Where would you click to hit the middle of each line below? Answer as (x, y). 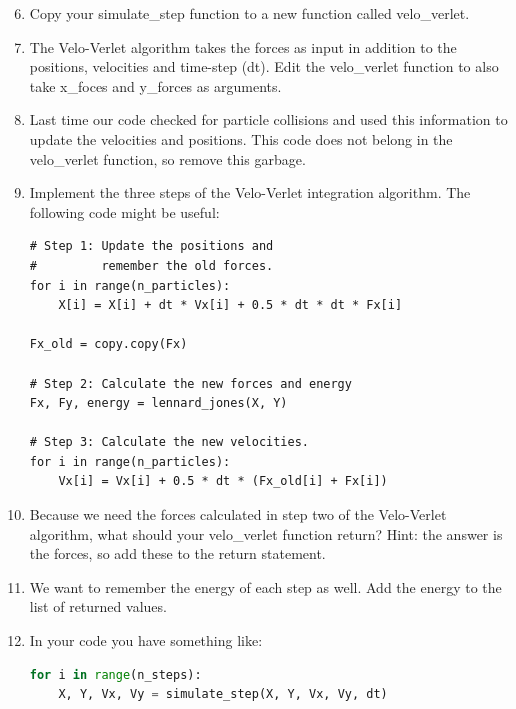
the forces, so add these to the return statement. (177, 553)
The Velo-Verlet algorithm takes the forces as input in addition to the (243, 46)
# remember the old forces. (151, 265)
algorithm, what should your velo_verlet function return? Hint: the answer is (266, 533)
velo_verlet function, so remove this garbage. (167, 158)
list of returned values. (98, 606)
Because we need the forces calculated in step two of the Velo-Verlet (238, 514)
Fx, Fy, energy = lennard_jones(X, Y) (158, 403)
